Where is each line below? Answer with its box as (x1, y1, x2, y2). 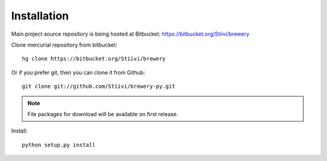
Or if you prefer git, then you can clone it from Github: (11, 68, 145, 76)
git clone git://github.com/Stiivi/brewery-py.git (22, 83, 176, 90)
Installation (11, 9, 69, 22)
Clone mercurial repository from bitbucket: (11, 41, 117, 48)
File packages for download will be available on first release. (27, 110, 179, 117)
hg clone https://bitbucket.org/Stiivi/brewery (22, 55, 166, 62)
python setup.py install (22, 141, 96, 148)
